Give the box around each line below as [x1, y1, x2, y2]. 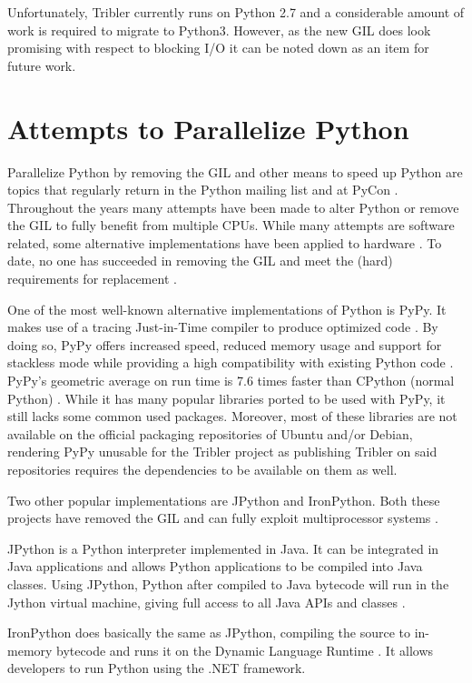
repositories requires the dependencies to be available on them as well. [7, 460, 398, 478]
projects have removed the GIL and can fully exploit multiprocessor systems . [7, 508, 438, 527]
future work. [7, 55, 76, 75]
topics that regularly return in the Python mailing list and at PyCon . [7, 180, 398, 199]
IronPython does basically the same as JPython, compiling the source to [7, 623, 410, 642]
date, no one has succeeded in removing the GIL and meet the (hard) [7, 251, 393, 270]
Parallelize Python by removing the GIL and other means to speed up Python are [7, 162, 463, 181]
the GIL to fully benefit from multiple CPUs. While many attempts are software [7, 216, 455, 235]
